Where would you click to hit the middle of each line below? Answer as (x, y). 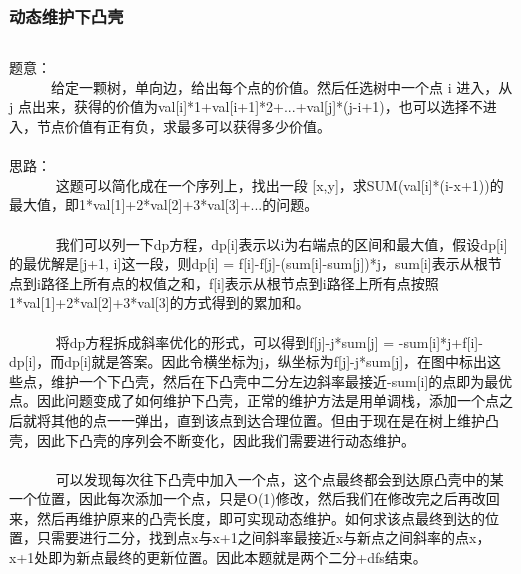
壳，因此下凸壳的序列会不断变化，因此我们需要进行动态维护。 (212, 439)
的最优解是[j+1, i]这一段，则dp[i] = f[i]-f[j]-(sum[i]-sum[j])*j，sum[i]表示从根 (248, 263)
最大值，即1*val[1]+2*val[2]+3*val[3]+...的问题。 (164, 204)
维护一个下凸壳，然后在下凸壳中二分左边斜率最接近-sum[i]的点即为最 (274, 380)
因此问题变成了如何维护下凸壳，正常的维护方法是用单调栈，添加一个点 (267, 400)
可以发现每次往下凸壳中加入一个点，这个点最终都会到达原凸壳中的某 (279, 478)
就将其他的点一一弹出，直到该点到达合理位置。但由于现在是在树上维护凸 (260, 419)
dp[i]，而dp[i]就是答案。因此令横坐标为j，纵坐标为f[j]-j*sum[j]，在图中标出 (248, 361)
